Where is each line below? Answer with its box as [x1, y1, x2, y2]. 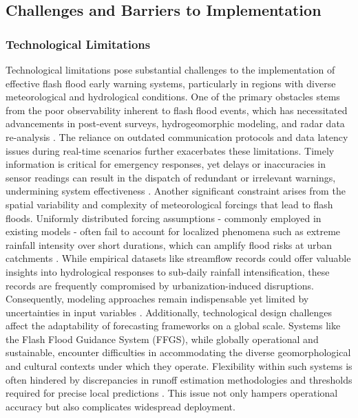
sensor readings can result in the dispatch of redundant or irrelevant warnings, [6, 170, 336, 184]
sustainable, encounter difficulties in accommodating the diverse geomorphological [6, 345, 351, 360]
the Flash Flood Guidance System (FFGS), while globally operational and [6, 331, 319, 346]
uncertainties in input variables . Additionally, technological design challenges [6, 305, 333, 319]
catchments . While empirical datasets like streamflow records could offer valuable [6, 251, 351, 265]
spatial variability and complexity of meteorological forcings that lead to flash [6, 197, 333, 211]
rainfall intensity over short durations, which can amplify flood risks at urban [6, 237, 332, 252]
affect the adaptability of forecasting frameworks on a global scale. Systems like [6, 318, 341, 333]
